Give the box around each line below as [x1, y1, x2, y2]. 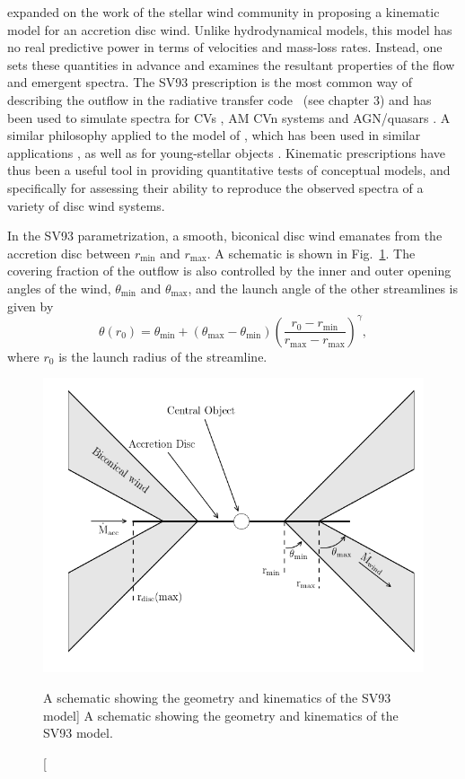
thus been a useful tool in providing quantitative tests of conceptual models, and [7, 161, 451, 179]
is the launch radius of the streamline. [58, 346, 268, 365]
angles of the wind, [7, 278, 111, 297]
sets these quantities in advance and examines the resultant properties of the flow [7, 55, 455, 74]
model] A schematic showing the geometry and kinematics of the [43, 705, 399, 724]
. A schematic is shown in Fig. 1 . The [206, 243, 416, 262]
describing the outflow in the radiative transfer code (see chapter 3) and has [7, 90, 432, 109]
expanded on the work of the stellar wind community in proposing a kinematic [7, 3, 440, 21]
